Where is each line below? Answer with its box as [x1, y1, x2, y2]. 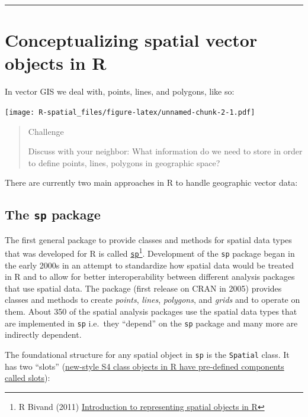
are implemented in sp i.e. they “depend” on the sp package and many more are [5, 316, 298, 329]
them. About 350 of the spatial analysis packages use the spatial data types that [5, 305, 297, 317]
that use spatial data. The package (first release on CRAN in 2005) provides [5, 282, 282, 294]
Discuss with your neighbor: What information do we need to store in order [28, 145, 303, 157]
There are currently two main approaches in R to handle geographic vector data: [5, 176, 298, 189]
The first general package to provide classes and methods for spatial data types [5, 233, 292, 245]
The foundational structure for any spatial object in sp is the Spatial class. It [5, 348, 290, 360]
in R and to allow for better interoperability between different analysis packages [5, 270, 295, 283]
